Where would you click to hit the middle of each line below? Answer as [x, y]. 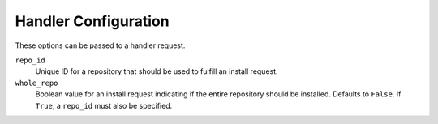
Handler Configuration [92, 21]
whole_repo [36, 83]
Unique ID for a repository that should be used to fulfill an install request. [157, 71]
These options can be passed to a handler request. [100, 45]
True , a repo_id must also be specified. [104, 105]
